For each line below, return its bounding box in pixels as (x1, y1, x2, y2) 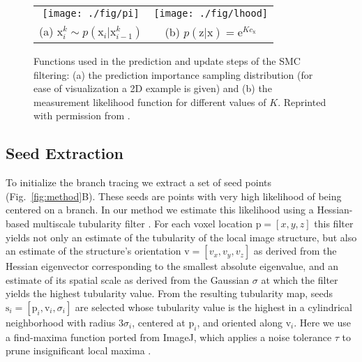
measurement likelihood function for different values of (33, 94, 266, 109)
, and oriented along (197, 315, 282, 329)
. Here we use (294, 315, 351, 329)
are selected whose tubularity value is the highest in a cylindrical (75, 299, 352, 314)
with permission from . (33, 108, 130, 123)
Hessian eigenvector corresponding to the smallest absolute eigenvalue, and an (6, 259, 338, 273)
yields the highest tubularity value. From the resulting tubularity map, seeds (6, 286, 333, 301)
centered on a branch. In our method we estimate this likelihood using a (6, 202, 314, 217)
